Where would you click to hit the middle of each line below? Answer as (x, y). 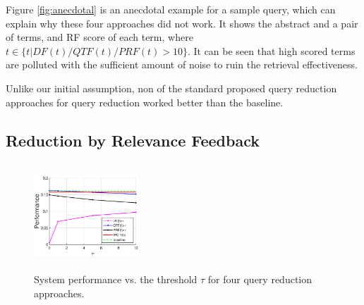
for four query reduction (260, 279)
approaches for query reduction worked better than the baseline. (145, 102)
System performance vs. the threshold (116, 279)
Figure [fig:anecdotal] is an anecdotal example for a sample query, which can (171, 9)
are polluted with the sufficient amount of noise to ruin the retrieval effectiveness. (182, 64)
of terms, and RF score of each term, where (99, 37)
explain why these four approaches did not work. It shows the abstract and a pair (182, 23)
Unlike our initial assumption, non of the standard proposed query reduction (171, 88)
